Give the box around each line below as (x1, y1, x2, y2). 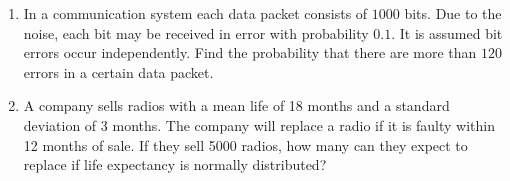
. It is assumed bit (391, 22, 503, 43)
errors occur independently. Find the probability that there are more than (23, 42, 477, 63)
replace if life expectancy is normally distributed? (23, 154, 327, 175)
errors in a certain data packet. (23, 61, 214, 82)
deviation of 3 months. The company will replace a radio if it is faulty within (23, 114, 495, 135)
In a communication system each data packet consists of (23, 3, 368, 23)
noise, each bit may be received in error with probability (23, 22, 369, 43)
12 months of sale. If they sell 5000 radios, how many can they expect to (23, 134, 468, 155)
